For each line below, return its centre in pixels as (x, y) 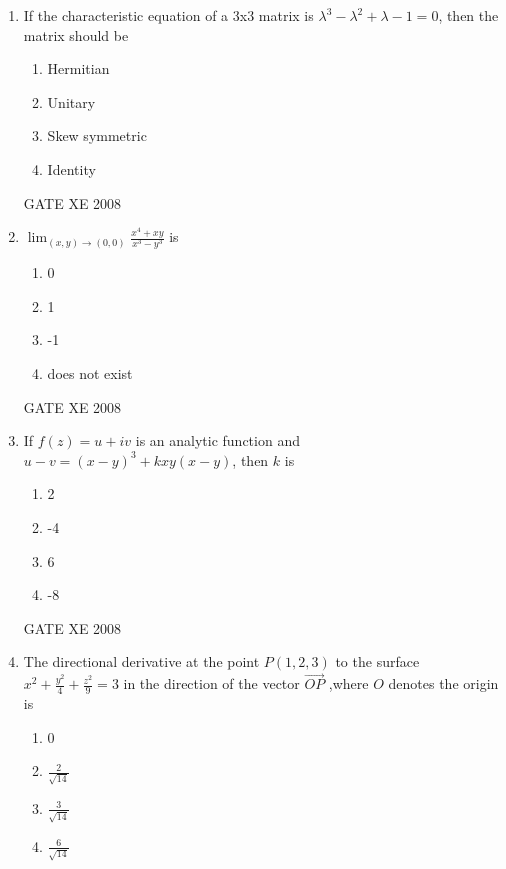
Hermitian (78, 68)
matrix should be (76, 34)
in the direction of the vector (211, 683)
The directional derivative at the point (141, 661)
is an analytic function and (217, 440)
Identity (71, 168)
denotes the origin (443, 683)
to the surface (377, 661)
